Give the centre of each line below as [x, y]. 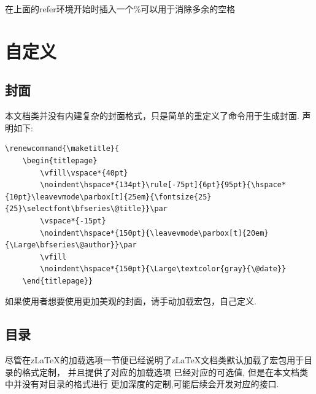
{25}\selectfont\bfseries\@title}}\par [86, 209]
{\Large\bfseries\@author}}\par [71, 245]
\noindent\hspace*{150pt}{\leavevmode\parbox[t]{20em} [154, 233]
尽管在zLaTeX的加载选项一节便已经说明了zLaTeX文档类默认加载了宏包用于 [155, 360]
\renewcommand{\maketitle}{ [62, 149]
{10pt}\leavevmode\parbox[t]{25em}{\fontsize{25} [108, 197]
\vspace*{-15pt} [73, 221]
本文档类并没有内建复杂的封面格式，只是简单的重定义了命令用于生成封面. [152, 116]
